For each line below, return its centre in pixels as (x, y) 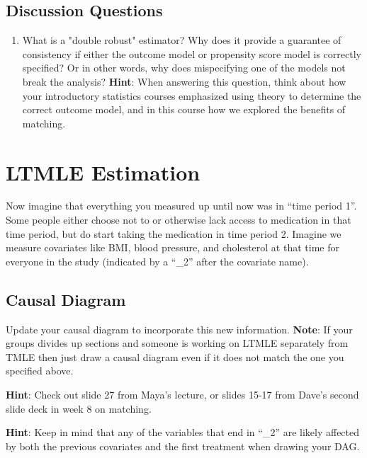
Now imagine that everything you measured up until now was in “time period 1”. (181, 206)
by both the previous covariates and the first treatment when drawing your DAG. (183, 446)
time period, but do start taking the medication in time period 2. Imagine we (174, 233)
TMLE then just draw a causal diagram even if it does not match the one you (175, 356)
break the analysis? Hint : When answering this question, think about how (184, 81)
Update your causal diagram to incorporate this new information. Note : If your (179, 329)
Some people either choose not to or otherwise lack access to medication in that (179, 220)
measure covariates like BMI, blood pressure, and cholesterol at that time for (173, 247)
